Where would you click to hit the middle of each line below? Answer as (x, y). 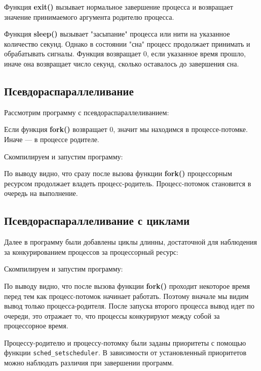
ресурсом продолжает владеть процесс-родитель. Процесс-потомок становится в (128, 183)
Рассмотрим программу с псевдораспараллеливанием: (87, 112)
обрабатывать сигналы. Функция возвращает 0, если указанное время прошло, (125, 54)
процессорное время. (36, 326)
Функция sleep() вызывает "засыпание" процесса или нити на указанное (117, 34)
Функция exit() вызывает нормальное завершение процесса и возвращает (119, 7)
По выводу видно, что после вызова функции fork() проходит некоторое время (127, 285)
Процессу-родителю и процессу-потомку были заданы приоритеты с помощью (125, 342)
